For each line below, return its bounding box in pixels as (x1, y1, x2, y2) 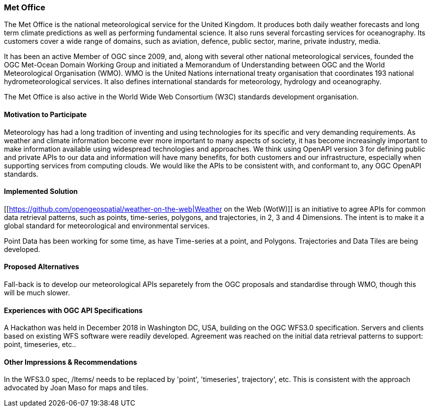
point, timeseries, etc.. (4, 340, 76, 349)
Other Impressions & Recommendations (4, 357, 137, 366)
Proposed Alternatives (4, 262, 79, 271)
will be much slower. (4, 288, 70, 297)
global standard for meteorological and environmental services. (4, 221, 210, 230)
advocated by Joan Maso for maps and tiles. (4, 383, 148, 392)
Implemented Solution (4, 187, 78, 196)
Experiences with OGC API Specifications (4, 306, 143, 315)
